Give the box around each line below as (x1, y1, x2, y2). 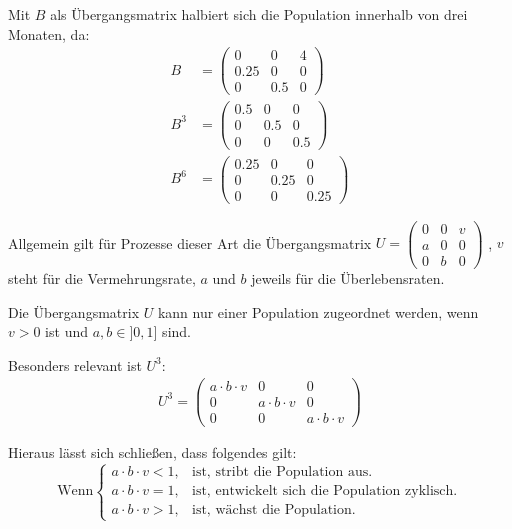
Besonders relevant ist (8, 354, 142, 375)
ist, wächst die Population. (192, 503, 356, 518)
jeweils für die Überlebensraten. (251, 267, 445, 288)
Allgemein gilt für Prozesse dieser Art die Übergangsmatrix (8, 232, 372, 253)
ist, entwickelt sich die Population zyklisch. (192, 484, 458, 499)
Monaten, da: (8, 23, 90, 44)
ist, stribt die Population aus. (192, 465, 373, 480)
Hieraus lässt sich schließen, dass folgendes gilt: (8, 442, 297, 463)
